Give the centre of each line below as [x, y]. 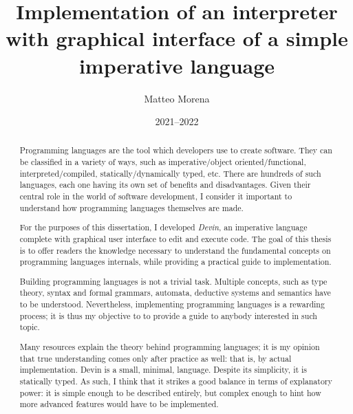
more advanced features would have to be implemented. [119, 404]
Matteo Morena [177, 98]
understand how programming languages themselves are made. [131, 207]
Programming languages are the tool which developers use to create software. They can [176, 150]
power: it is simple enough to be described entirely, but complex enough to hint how [170, 392]
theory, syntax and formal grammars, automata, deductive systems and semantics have [175, 293]
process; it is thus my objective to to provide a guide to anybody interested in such [168, 315]
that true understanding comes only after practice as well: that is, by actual [156, 358]
